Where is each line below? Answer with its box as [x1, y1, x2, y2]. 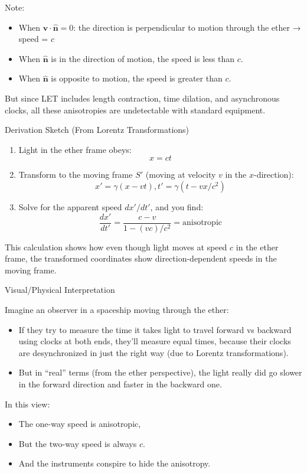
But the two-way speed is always [18, 437, 137, 449]
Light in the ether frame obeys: [18, 143, 132, 155]
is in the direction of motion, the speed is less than [51, 52, 234, 64]
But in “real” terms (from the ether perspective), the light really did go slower [18, 366, 302, 379]
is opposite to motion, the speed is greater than [51, 72, 223, 84]
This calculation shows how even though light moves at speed [5, 240, 227, 253]
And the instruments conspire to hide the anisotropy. [18, 457, 211, 469]
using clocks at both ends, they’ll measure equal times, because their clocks [18, 335, 291, 347]
